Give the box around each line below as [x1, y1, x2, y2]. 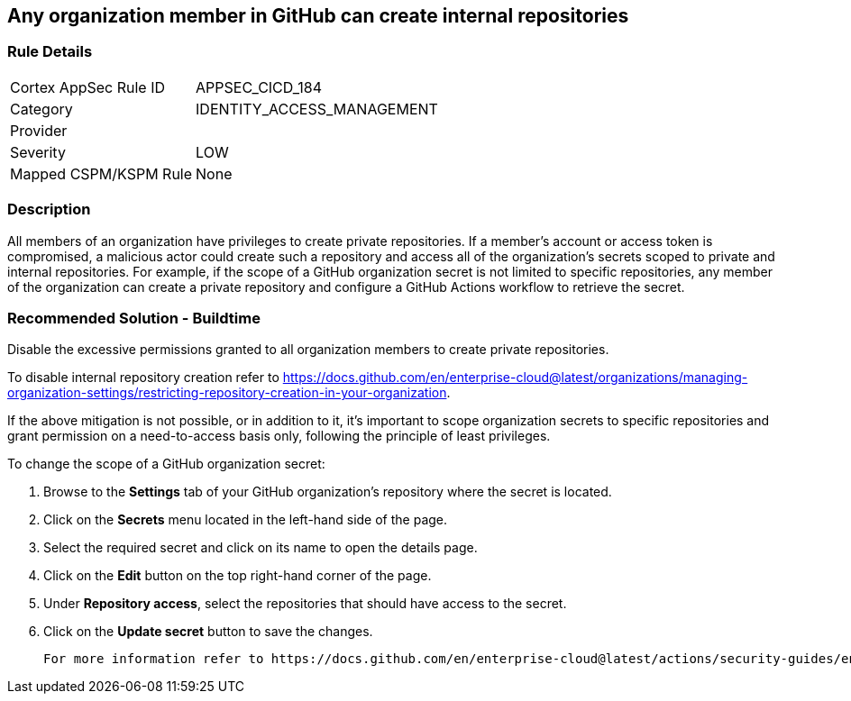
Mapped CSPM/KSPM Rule [10, 164, 193, 183]
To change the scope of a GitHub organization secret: [7, 456, 325, 472]
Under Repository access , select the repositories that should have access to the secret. [43, 596, 567, 612]
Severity [10, 142, 66, 161]
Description [7, 200, 91, 219]
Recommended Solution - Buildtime [7, 308, 261, 327]
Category [10, 99, 73, 118]
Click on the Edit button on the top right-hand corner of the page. [43, 568, 432, 584]
